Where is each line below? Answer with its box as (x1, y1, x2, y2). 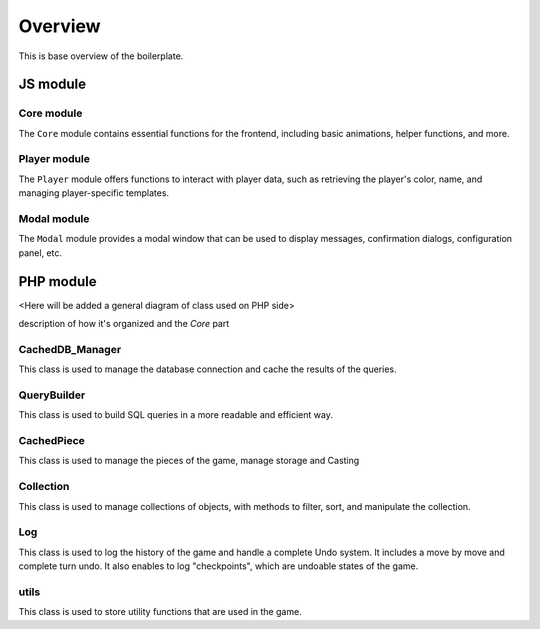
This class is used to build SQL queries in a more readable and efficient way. (18, 409, 334, 421)
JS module (18, 76, 87, 93)
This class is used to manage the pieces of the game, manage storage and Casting (18, 455, 360, 467)
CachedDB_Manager (18, 342, 122, 356)
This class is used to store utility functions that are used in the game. (18, 606, 302, 618)
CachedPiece (18, 434, 85, 448)
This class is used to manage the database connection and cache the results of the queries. (18, 363, 397, 375)
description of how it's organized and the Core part (18, 318, 230, 330)
